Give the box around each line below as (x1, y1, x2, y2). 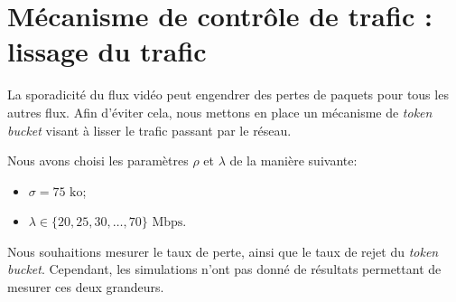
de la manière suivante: (229, 151, 358, 170)
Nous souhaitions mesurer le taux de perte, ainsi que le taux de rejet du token (7, 241, 439, 260)
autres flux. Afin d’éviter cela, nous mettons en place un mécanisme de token (7, 102, 433, 121)
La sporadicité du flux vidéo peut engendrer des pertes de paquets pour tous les (7, 85, 449, 104)
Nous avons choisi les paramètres (7, 151, 189, 170)
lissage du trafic (7, 33, 207, 70)
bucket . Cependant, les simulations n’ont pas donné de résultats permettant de (7, 260, 442, 278)
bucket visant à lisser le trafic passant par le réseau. (7, 120, 292, 139)
